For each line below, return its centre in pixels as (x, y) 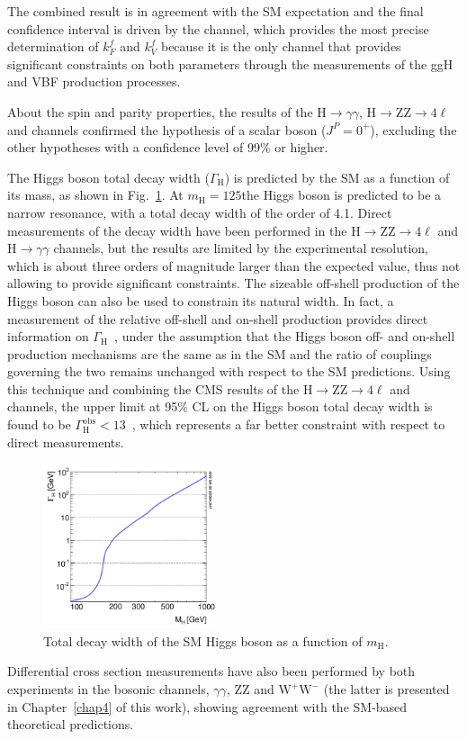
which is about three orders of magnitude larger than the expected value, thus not (234, 265)
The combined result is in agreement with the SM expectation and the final (216, 11)
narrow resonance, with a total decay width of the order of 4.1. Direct (200, 212)
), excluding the (413, 129)
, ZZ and (250, 689)
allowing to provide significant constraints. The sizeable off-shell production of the (233, 283)
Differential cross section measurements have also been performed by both (211, 671)
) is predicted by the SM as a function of (337, 177)
